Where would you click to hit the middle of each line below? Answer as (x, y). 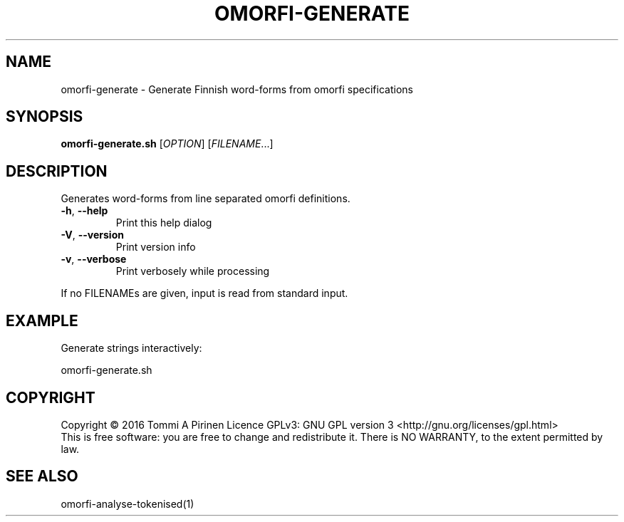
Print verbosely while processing (193, 271)
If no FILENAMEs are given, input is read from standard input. (204, 293)
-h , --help (84, 211)
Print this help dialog (164, 223)
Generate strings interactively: (131, 348)
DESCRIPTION (57, 171)
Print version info (156, 247)
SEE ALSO (42, 476)
